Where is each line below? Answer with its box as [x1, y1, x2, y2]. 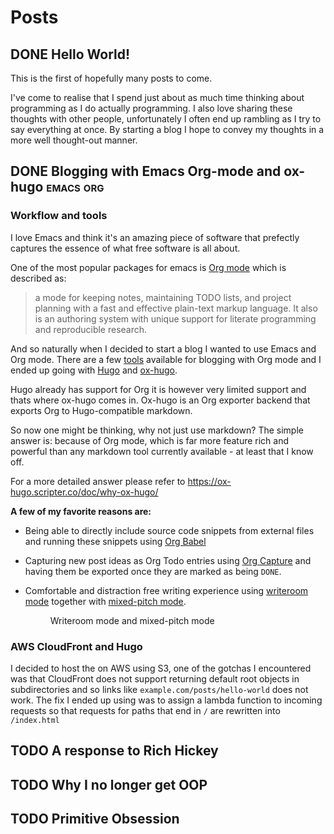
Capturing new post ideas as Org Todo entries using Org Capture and [24, 554, 312, 566]
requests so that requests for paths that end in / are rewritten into [10, 704, 281, 716]
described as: [10, 272, 67, 284]
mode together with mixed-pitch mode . [24, 595, 187, 607]
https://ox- [187, 475, 232, 487]
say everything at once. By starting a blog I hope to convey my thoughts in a [10, 124, 325, 135]
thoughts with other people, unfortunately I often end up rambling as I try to [10, 113, 322, 125]
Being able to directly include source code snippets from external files [24, 524, 315, 536]
